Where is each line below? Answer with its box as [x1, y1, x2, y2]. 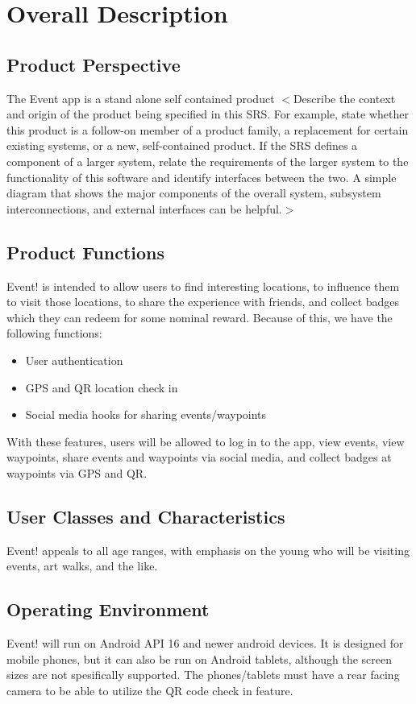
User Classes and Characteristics [6, 503, 285, 528]
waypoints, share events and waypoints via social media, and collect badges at [6, 449, 392, 466]
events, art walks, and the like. [6, 557, 158, 574]
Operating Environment [6, 597, 210, 622]
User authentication [25, 351, 123, 368]
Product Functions [6, 239, 165, 264]
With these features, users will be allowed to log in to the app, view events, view [6, 433, 405, 449]
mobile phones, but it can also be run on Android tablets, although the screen [6, 650, 393, 667]
